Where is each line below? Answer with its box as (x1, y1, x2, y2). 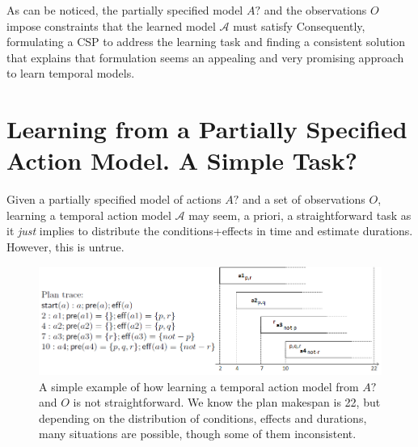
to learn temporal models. (6, 65, 135, 82)
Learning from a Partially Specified (6, 112, 407, 145)
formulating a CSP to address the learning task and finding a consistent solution (6, 33, 406, 50)
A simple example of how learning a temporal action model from (39, 377, 359, 394)
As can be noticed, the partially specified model (6, 2, 243, 18)
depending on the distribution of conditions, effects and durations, (39, 409, 367, 426)
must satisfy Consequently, (233, 17, 365, 34)
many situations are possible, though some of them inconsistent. (39, 425, 357, 442)
